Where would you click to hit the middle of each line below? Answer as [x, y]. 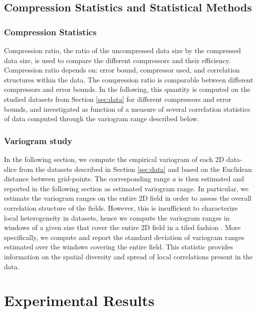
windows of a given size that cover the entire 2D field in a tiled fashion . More [122, 227]
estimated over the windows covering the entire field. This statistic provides [119, 247]
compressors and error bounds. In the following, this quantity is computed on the [127, 89]
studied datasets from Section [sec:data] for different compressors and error [118, 99]
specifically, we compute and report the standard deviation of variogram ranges [124, 237]
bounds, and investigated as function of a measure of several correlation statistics [127, 109]
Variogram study [38, 140]
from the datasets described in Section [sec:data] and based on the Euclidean [135, 169]
